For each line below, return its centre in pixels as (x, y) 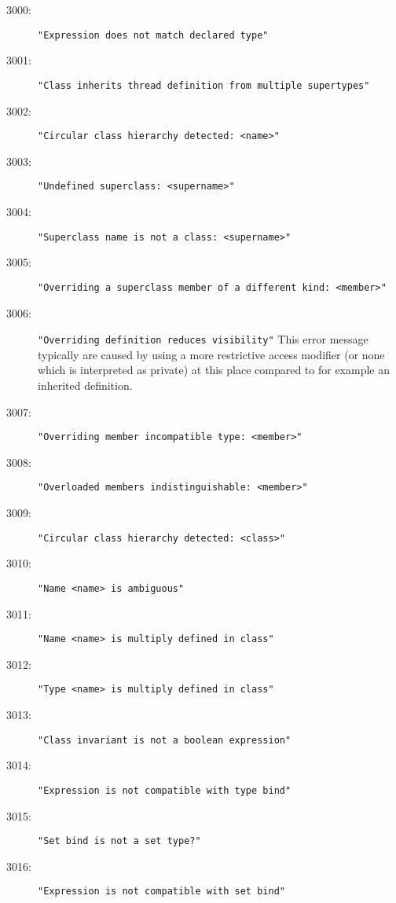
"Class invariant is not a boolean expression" (165, 740)
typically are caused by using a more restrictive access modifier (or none (211, 354)
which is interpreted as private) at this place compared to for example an (214, 370)
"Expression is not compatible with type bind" (165, 790)
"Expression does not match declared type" (153, 35)
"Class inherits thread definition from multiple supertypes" (204, 85)
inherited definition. (85, 385)
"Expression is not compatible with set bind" (161, 892)
